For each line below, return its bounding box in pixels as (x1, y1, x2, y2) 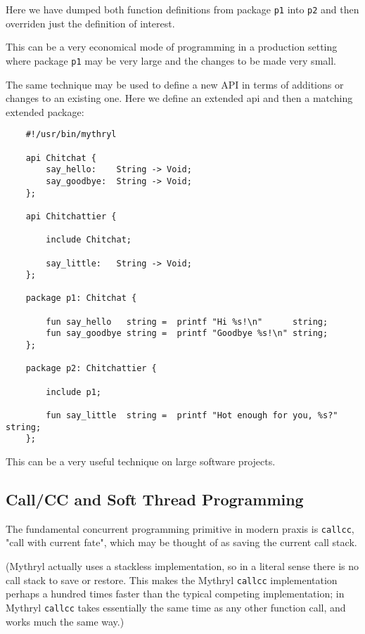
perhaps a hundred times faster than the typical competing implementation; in (6, 586, 345, 601)
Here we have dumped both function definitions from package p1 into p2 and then (6, 2, 359, 16)
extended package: (6, 104, 84, 119)
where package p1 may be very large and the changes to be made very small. (6, 53, 336, 67)
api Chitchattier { (25, 211, 117, 221)
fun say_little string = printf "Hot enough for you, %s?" (46, 410, 338, 421)
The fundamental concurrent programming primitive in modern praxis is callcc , (6, 521, 354, 536)
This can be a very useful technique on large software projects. (6, 454, 276, 468)
